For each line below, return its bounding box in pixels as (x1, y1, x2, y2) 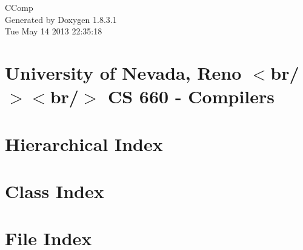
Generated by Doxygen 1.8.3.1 (5, 13, 117, 25)
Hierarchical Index (5, 131, 163, 156)
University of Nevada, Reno (5, 60, 242, 85)
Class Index (5, 178, 104, 203)
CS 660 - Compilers (107, 84, 275, 109)
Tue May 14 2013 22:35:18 (5, 25, 102, 37)
